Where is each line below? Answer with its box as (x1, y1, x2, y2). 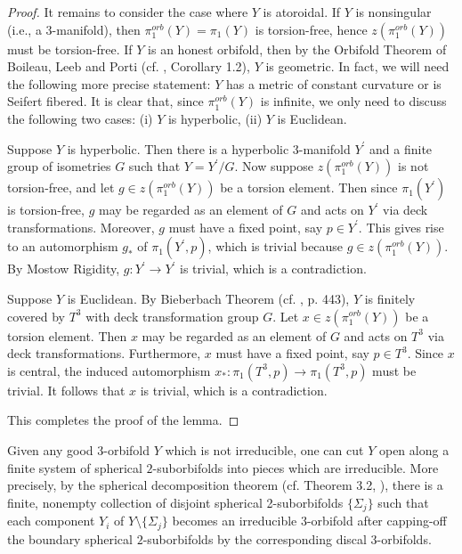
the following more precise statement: (7, 74, 211, 93)
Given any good (7, 440, 93, 459)
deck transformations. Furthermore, (7, 344, 201, 363)
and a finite (369, 139, 433, 158)
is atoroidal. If (263, 3, 341, 20)
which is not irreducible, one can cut (165, 440, 364, 459)
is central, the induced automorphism (7, 361, 211, 379)
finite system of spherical (7, 458, 142, 477)
